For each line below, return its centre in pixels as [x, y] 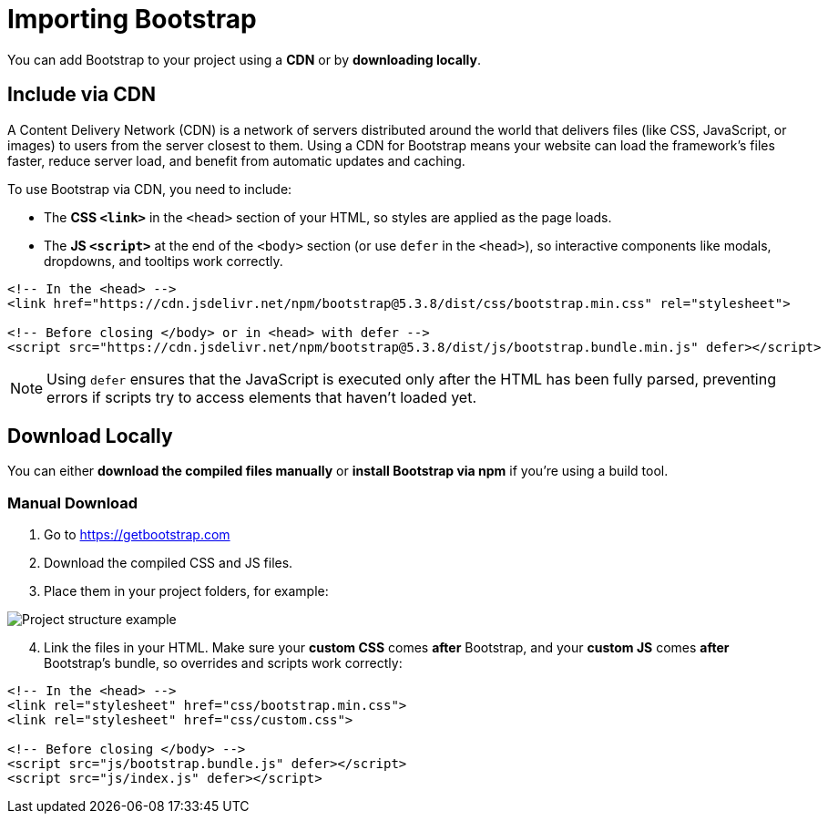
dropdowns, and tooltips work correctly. [164, 261]
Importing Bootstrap [132, 19]
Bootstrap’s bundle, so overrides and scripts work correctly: [223, 663]
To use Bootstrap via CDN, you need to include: [150, 189]
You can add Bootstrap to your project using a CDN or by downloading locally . [245, 59]
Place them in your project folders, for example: [186, 591]
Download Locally [90, 436]
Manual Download [73, 503]
